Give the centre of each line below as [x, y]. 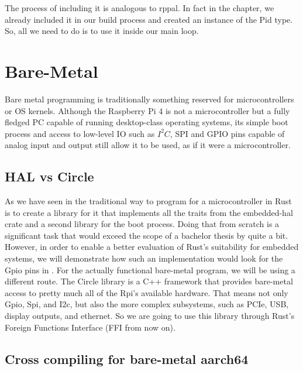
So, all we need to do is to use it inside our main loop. [102, 31]
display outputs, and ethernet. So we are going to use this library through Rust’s [150, 316]
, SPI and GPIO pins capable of [227, 133]
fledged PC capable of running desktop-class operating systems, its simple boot [147, 122]
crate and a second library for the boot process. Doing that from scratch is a [142, 224]
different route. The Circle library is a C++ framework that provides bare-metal [149, 281]
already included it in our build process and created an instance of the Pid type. [149, 19]
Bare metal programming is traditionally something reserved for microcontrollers [149, 99]
